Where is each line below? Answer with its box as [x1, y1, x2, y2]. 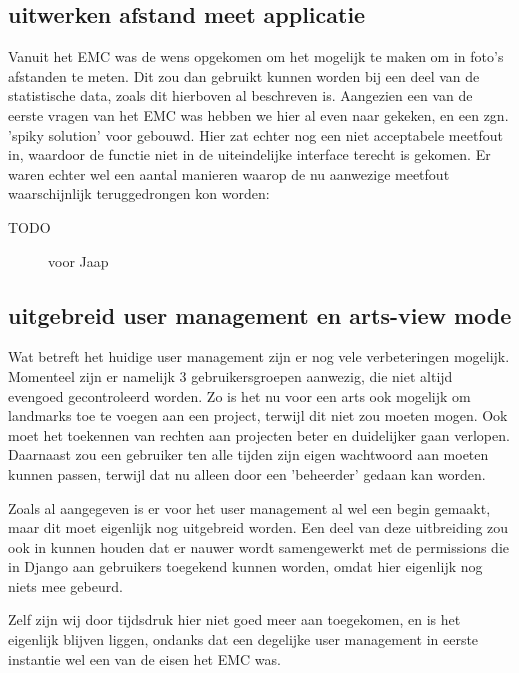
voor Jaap [48, 250, 109, 271]
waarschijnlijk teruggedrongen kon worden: [8, 183, 270, 204]
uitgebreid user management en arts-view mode [8, 299, 512, 330]
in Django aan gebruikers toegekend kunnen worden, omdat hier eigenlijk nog [8, 556, 483, 577]
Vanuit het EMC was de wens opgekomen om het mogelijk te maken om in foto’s [8, 46, 504, 67]
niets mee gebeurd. [8, 575, 123, 596]
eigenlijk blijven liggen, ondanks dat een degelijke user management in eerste [8, 629, 479, 650]
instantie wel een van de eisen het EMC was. [8, 648, 281, 669]
